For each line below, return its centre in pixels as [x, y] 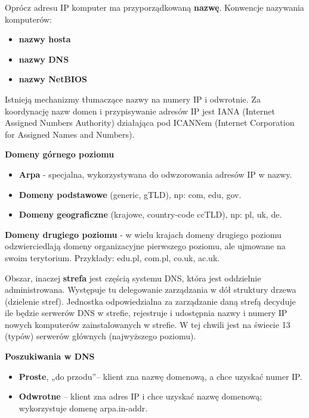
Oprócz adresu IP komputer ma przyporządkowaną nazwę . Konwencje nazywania [154, 7]
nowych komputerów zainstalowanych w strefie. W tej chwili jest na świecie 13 [148, 324]
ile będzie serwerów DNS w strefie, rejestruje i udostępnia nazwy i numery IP [146, 313]
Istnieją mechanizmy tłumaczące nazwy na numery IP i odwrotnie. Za [133, 99]
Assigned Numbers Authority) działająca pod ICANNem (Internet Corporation [150, 123]
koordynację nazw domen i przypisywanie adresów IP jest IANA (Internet [140, 111]
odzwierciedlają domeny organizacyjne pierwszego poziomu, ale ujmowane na [145, 246]
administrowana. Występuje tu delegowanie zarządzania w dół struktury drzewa [151, 289]
